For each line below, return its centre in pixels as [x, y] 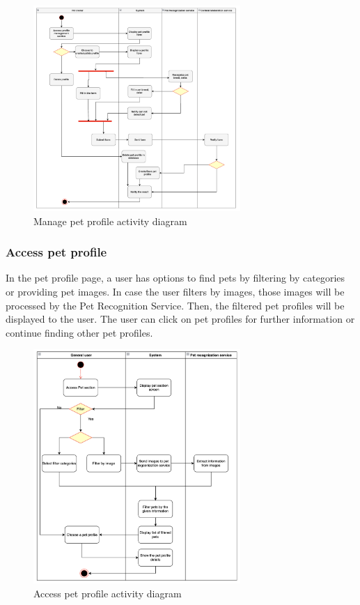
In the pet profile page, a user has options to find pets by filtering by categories [175, 278]
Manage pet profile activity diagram [110, 221]
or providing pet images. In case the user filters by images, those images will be [175, 292]
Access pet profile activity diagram [108, 593]
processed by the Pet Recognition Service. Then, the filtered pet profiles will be [175, 305]
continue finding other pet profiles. [79, 332]
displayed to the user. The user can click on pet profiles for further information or [180, 319]
